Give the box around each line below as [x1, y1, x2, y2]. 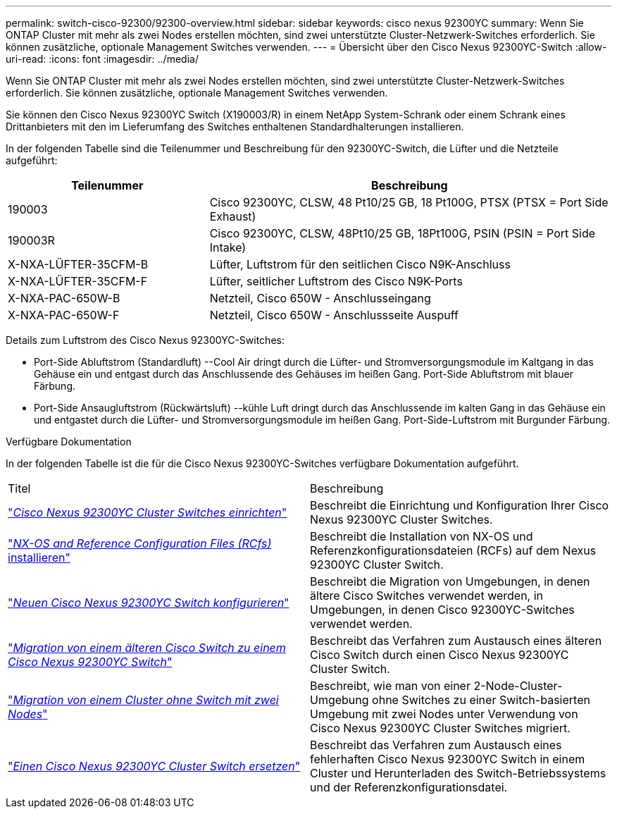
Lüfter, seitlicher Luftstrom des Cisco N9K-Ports [209, 274, 463, 288]
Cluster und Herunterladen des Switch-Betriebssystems [310, 766, 606, 780]
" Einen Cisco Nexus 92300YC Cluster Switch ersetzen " [8, 759, 301, 773]
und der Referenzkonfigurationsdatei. [310, 780, 508, 794]
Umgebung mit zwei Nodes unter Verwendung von [310, 707, 578, 721]
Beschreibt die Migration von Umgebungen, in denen [310, 574, 590, 588]
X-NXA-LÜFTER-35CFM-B [8, 257, 149, 271]
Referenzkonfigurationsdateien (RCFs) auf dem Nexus [310, 543, 597, 557]
